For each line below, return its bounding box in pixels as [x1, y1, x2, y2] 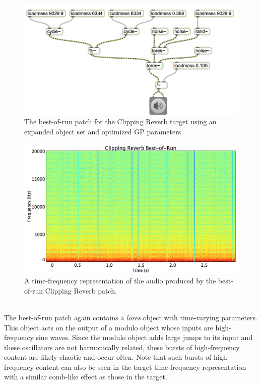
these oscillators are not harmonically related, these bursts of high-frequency [4, 342, 240, 352]
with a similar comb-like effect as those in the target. [4, 371, 167, 382]
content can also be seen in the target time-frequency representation [36, 361, 246, 372]
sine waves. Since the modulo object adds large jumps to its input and [36, 332, 253, 343]
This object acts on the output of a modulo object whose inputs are [4, 322, 213, 332]
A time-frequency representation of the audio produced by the [24, 275, 216, 286]
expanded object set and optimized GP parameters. [24, 126, 183, 136]
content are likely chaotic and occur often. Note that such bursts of [4, 352, 212, 362]
